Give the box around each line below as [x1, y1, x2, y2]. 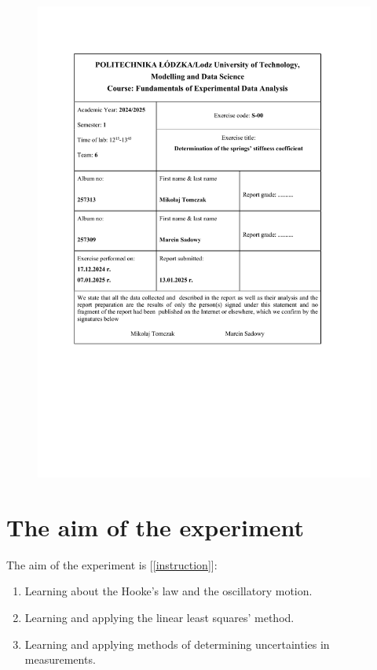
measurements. [24, 651, 96, 668]
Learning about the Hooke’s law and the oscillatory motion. [24, 583, 313, 599]
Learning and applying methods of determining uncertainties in [24, 635, 330, 652]
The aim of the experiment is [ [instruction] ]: [6, 556, 218, 572]
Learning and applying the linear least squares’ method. [24, 609, 295, 625]
